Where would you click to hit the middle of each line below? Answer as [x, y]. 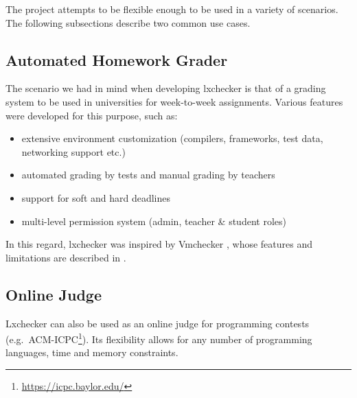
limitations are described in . [66, 257]
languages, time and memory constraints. [92, 352]
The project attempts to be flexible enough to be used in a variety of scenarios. [172, 9]
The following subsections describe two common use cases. [128, 22]
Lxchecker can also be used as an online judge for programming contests [158, 323]
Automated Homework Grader [117, 59]
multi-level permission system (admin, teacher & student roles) [154, 221]
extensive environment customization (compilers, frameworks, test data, [172, 138]
